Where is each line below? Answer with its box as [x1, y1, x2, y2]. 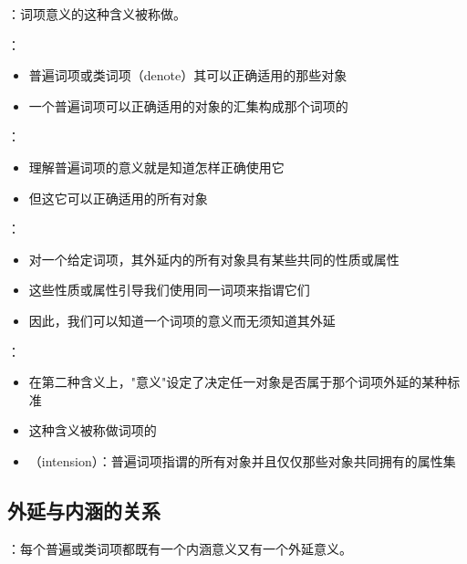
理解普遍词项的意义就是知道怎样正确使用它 [28, 157, 285, 176]
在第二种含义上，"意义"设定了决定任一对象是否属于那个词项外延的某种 [28, 372, 448, 392]
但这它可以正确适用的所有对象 [28, 188, 208, 207]
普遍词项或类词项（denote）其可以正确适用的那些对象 [28, 66, 348, 85]
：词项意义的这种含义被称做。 [7, 5, 186, 23]
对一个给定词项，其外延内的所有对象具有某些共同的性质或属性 [28, 249, 400, 268]
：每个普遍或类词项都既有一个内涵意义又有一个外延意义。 [7, 538, 352, 558]
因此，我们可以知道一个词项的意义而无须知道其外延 [28, 310, 336, 329]
